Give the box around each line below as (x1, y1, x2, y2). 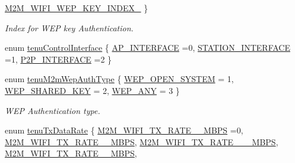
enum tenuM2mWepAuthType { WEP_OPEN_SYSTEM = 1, (5, 73, 234, 85)
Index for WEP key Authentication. (5, 21, 134, 34)
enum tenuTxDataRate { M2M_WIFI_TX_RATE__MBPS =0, (5, 124, 243, 136)
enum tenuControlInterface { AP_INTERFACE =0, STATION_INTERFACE (5, 41, 290, 54)
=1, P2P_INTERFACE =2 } (5, 53, 112, 65)
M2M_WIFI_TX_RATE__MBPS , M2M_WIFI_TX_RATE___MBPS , (5, 135, 278, 148)
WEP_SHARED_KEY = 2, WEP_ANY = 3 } (5, 84, 180, 96)
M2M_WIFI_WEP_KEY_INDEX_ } (5, 2, 148, 14)
